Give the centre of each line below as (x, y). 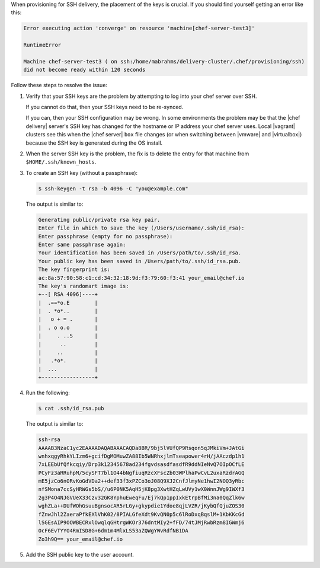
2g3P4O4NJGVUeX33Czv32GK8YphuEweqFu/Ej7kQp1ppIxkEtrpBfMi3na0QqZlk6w (141, 497)
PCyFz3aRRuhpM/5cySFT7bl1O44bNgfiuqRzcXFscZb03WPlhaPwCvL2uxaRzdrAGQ (141, 473)
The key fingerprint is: (74, 269)
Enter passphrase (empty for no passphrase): (105, 236)
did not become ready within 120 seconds (84, 70)
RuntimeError (42, 45)
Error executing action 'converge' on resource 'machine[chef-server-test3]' (139, 28)
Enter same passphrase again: (82, 244)
